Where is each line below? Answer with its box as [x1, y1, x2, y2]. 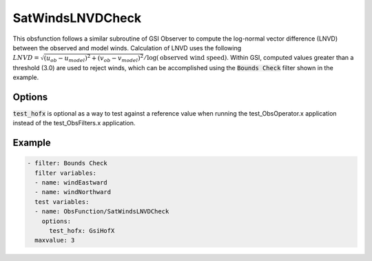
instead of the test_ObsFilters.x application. [12, 119, 136, 127]
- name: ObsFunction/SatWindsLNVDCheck [34, 207, 169, 216]
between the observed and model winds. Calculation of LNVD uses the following [12, 43, 242, 52]
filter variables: [34, 169, 96, 177]
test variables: [34, 198, 90, 206]
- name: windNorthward [34, 188, 112, 196]
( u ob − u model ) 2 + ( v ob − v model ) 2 [43, 53, 144, 63]
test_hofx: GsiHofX [49, 227, 115, 234]
